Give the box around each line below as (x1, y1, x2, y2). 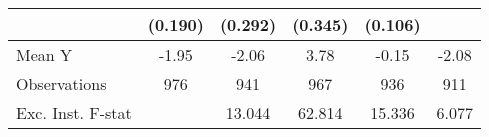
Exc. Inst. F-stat (16, 101, 132, 124)
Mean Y (16, 43, 73, 66)
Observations (16, 72, 107, 95)
